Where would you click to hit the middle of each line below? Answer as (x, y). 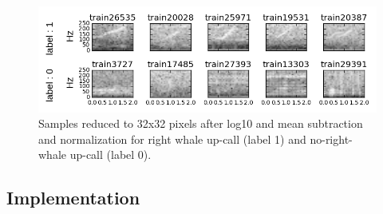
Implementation (73, 198)
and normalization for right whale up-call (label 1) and (172, 139)
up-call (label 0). (111, 155)
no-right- (331, 139)
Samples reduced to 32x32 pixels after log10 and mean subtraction (201, 123)
